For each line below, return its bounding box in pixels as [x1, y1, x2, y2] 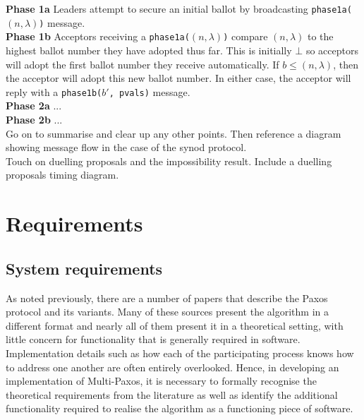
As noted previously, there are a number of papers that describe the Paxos [6, 290, 328, 305]
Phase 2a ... [6, 98, 62, 113]
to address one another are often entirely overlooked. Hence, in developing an [6, 359, 339, 374]
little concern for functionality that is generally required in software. [6, 332, 301, 347]
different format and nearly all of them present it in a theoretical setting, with [6, 318, 344, 332]
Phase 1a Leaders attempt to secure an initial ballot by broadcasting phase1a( [6, 1, 352, 16]
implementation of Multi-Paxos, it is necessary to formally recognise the [6, 373, 317, 388]
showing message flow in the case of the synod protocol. [6, 140, 247, 155]
